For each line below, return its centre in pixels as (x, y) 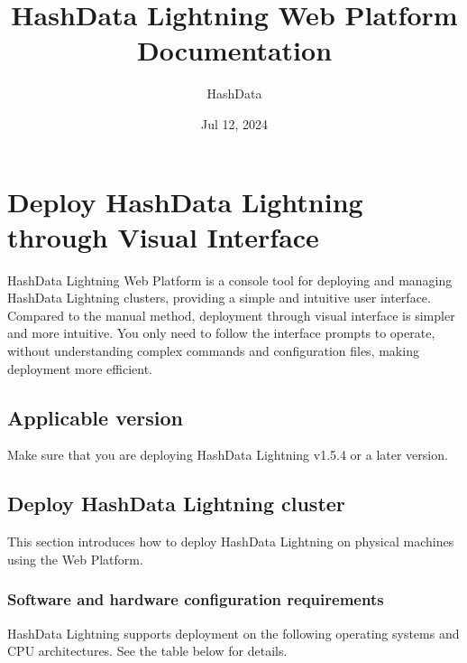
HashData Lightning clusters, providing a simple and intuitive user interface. (219, 298)
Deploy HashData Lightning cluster (176, 504)
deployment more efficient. (80, 368)
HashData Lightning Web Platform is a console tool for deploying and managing (230, 280)
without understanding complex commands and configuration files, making (213, 350)
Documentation (234, 50)
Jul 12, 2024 (234, 123)
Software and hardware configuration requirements (196, 599)
